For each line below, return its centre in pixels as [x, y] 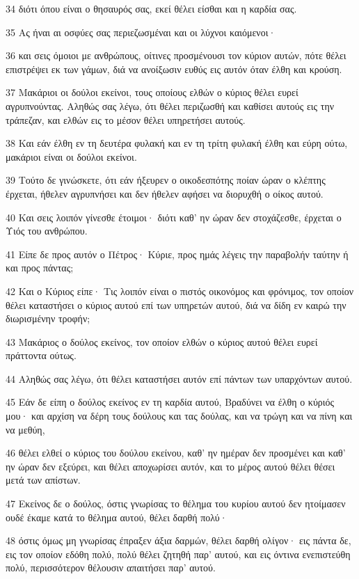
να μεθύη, [25, 429]
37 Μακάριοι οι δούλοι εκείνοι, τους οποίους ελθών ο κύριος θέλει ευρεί [152, 92]
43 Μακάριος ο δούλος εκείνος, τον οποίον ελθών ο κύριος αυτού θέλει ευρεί [162, 341]
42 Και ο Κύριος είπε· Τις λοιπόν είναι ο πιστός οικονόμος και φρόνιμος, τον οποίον [180, 291]
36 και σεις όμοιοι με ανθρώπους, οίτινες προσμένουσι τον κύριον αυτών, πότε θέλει [176, 55]
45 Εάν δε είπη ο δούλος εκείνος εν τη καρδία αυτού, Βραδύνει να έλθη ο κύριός [170, 402]
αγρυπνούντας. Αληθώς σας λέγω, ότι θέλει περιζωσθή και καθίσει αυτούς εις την [170, 105]
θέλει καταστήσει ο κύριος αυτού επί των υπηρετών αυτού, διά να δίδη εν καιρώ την [176, 304]
